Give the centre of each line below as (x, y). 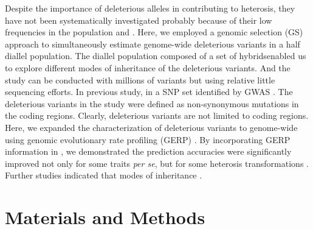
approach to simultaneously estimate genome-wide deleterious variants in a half (153, 44)
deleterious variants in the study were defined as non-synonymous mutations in (152, 103)
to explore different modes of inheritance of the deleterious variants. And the (148, 67)
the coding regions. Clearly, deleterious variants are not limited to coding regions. (157, 115)
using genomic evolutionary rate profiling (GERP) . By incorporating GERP (148, 139)
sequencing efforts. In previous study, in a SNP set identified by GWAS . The (149, 92)
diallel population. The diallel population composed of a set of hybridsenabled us (156, 56)
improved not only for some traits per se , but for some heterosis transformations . (157, 163)
